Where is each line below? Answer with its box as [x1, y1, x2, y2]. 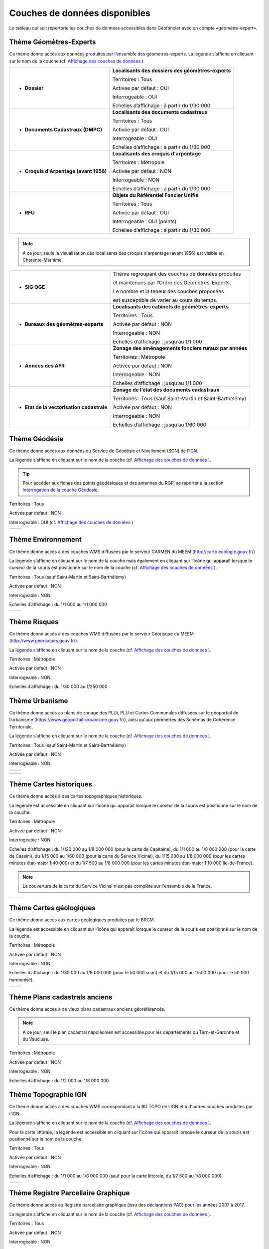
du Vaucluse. [22, 1036, 50, 1042]
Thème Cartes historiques [9, 780, 92, 789]
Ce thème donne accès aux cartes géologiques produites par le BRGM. [9, 917, 155, 923]
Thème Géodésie [9, 435, 64, 443]
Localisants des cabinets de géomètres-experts [113, 303, 229, 310]
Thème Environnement [9, 535, 82, 544]
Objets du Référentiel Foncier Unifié [112, 192, 199, 199]
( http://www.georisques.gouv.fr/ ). [9, 637, 79, 644]
